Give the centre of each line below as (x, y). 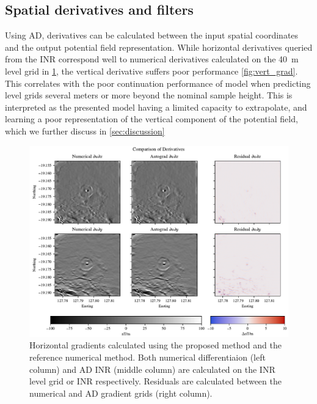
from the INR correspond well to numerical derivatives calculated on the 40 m (152, 59)
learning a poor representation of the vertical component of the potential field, (151, 119)
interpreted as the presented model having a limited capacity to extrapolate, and (156, 107)
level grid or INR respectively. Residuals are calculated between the (155, 381)
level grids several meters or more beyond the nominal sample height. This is (149, 95)
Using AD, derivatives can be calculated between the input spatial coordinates (152, 35)
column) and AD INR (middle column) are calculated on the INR (152, 369)
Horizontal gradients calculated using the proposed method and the (155, 345)
